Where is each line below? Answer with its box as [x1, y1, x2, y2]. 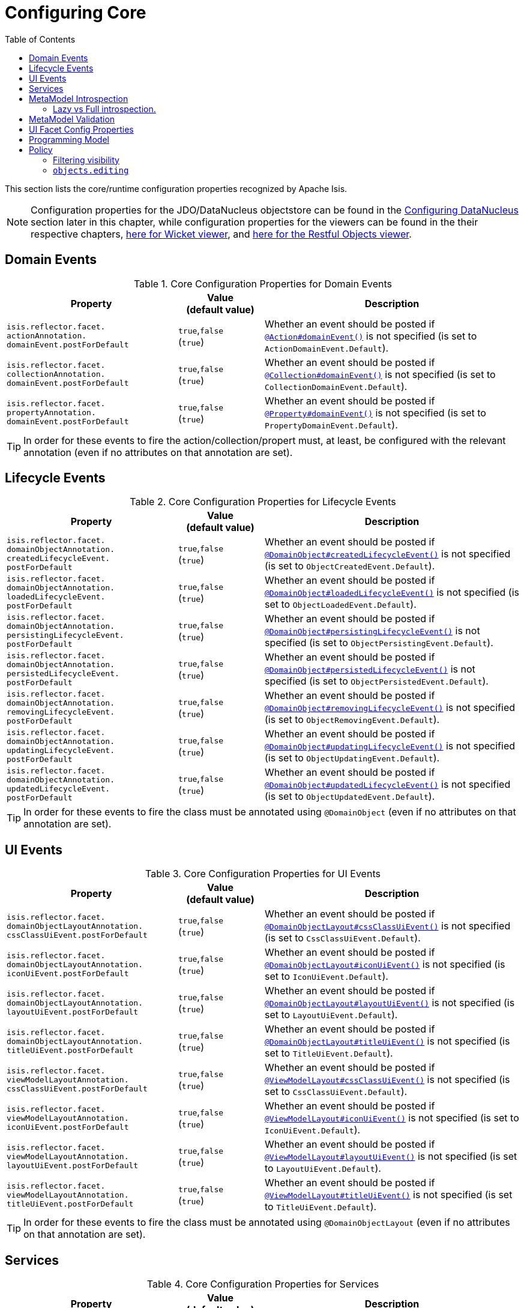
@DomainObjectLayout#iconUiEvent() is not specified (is [264, 958, 505, 971]
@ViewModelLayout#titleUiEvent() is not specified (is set [264, 1189, 513, 1201]
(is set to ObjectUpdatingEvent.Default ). [264, 752, 440, 764]
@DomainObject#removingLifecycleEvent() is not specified [264, 701, 515, 714]
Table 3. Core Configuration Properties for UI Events [145, 868, 381, 880]
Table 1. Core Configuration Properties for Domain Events [133, 277, 393, 290]
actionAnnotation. [7, 331, 87, 341]
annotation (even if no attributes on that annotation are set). [23, 446, 293, 458]
